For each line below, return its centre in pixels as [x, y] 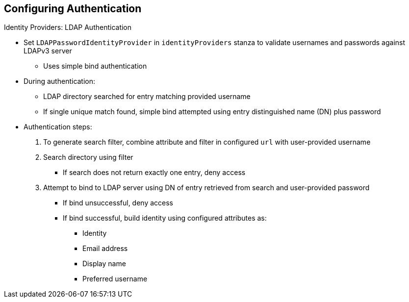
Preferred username [115, 279]
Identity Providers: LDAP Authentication [68, 27]
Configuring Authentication [73, 9]
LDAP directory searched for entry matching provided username [147, 97]
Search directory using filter [88, 157]
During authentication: [60, 81]
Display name [104, 264]
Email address [105, 249]
